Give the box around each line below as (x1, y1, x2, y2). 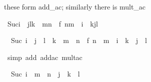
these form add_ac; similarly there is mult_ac (4, 1, 146, 11)
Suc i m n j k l (10, 68, 80, 79)
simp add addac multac (7, 51, 82, 62)
